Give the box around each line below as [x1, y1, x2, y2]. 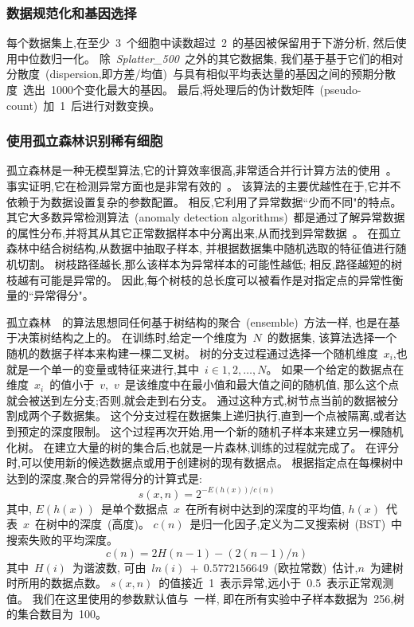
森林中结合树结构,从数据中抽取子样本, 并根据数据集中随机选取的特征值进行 [6, 240, 396, 257]
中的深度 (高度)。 [57, 515, 150, 532]
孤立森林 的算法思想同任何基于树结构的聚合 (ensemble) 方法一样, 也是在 [6, 313, 389, 330]
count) [6, 96, 38, 113]
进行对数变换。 [82, 96, 161, 113]
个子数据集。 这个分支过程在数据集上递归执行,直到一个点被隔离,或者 [39, 407, 396, 424]
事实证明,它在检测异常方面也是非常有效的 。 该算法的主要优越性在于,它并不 [6, 178, 401, 194]
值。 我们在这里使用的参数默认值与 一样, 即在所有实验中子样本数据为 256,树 [6, 590, 405, 606]
